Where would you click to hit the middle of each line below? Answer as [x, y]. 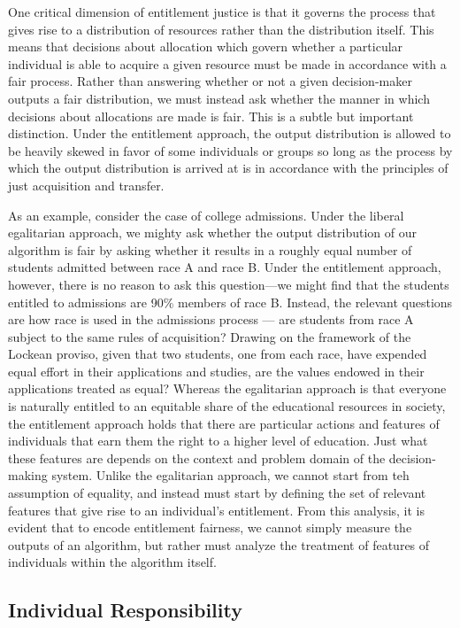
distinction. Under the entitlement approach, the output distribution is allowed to [230, 133]
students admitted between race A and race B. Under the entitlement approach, [225, 267]
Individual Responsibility [125, 610]
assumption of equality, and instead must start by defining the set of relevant [217, 493]
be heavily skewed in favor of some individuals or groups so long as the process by [230, 150]
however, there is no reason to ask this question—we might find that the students [229, 284]
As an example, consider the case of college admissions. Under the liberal [206, 215]
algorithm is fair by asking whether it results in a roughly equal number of [210, 249]
